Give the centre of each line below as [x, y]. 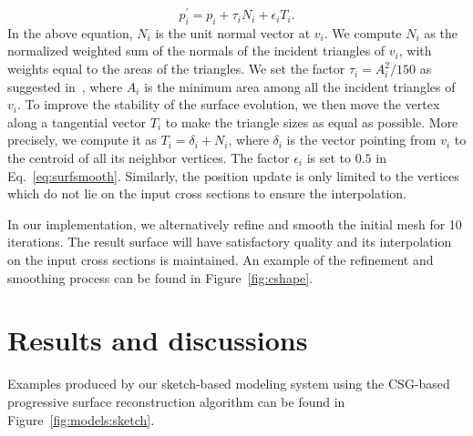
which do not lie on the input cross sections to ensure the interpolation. [207, 193]
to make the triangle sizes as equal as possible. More [312, 122]
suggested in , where [65, 86]
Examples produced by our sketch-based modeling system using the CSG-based [229, 384]
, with [415, 51]
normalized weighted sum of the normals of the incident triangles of [196, 51]
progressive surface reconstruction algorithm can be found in [176, 401]
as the [441, 32]
